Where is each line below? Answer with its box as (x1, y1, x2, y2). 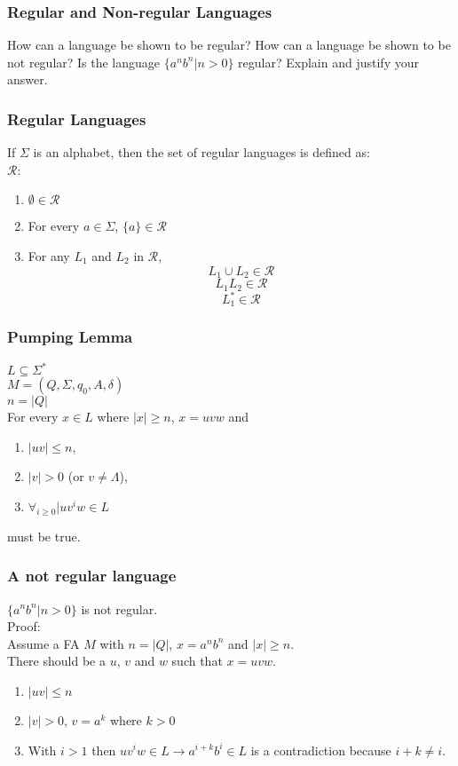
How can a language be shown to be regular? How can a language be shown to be (7, 36, 451, 54)
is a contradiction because (250, 740, 391, 759)
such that (171, 651, 223, 670)
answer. (7, 70, 48, 89)
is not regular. (81, 599, 158, 618)
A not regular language (7, 565, 177, 587)
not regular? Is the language (7, 52, 161, 71)
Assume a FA (7, 634, 80, 652)
